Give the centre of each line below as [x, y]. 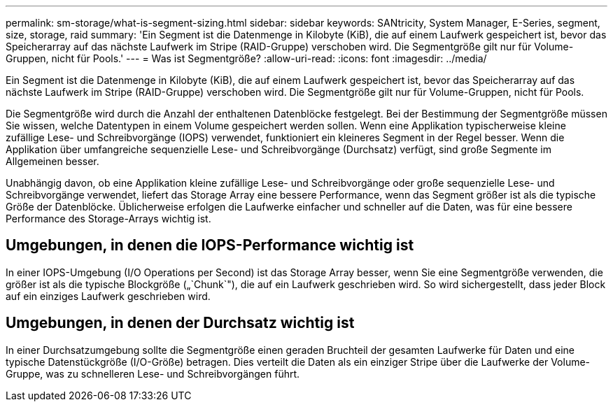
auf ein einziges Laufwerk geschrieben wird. [108, 296]
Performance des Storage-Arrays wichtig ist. [108, 219]
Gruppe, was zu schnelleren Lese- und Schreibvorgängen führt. [153, 373]
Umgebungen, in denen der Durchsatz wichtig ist [180, 323]
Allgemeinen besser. [52, 161]
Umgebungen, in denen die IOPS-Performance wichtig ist [210, 245]
